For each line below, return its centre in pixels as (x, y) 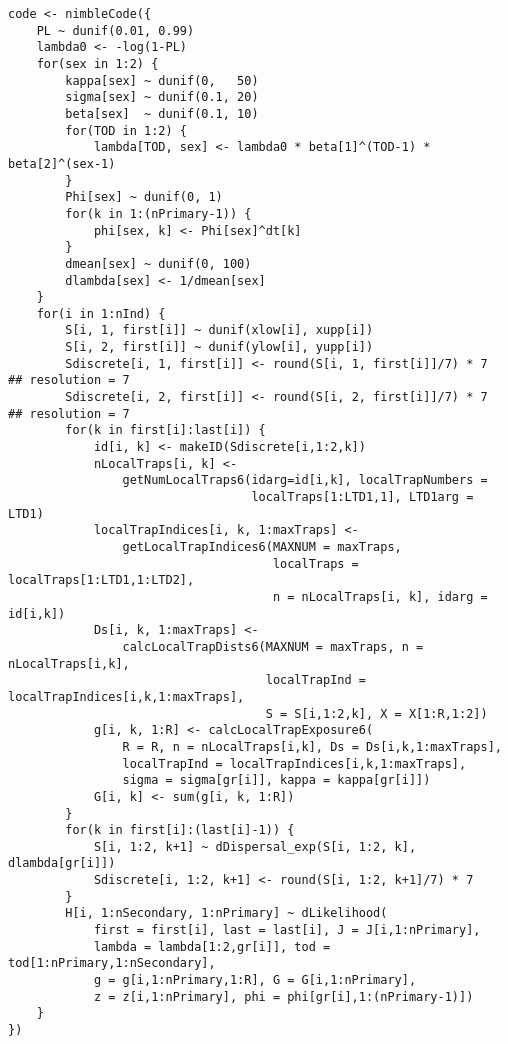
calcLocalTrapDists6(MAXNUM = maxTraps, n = (273, 646)
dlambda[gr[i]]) (62, 863)
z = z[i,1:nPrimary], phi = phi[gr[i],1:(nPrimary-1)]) (283, 996)
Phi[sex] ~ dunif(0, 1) (144, 197)
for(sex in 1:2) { (97, 63)
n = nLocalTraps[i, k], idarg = (380, 596)
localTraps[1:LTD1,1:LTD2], (101, 580)
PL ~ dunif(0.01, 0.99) (115, 30)
